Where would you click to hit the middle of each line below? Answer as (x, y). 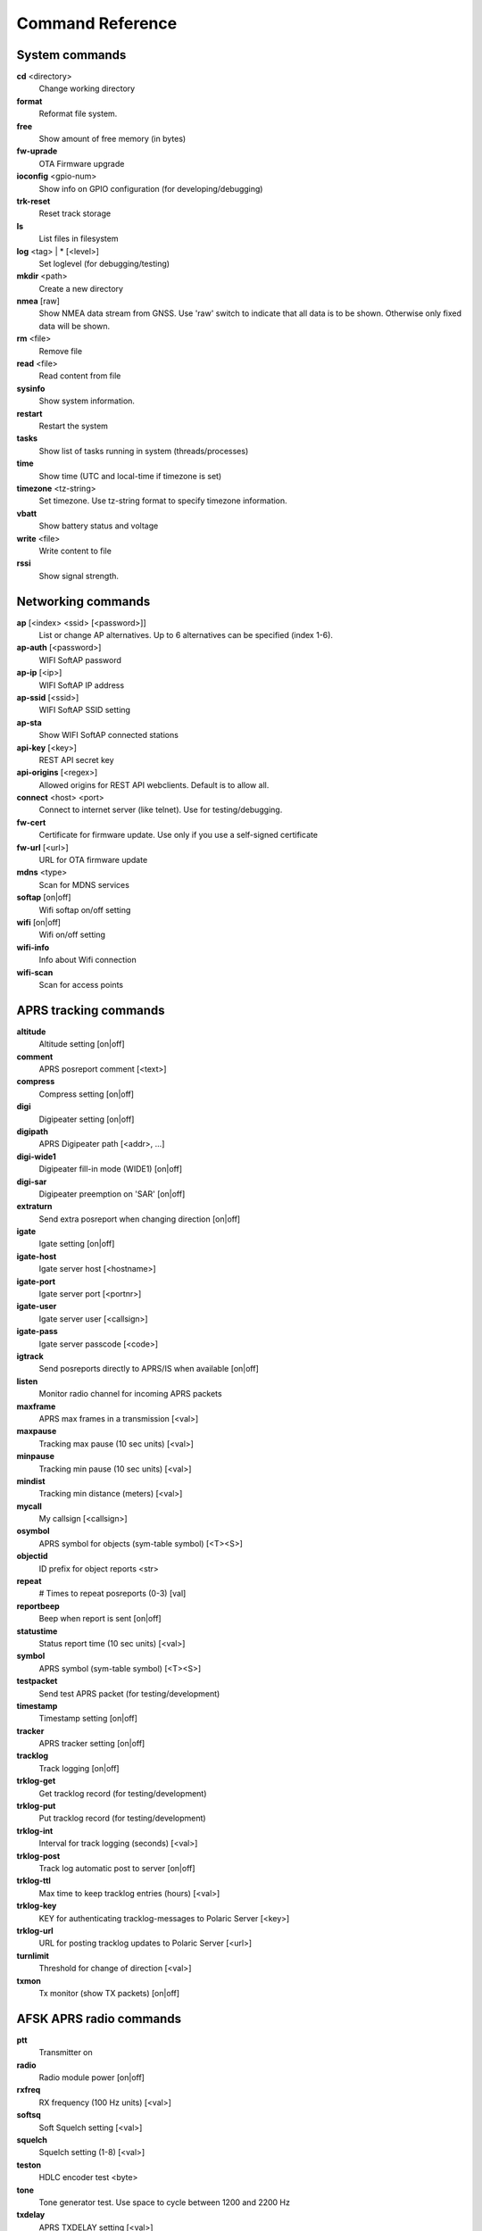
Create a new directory (81, 288)
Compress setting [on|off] (86, 1094)
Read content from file (80, 376)
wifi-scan (35, 972)
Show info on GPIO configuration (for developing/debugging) (151, 188)
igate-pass (37, 1331)
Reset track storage (75, 213)
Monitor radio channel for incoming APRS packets (130, 1394)
